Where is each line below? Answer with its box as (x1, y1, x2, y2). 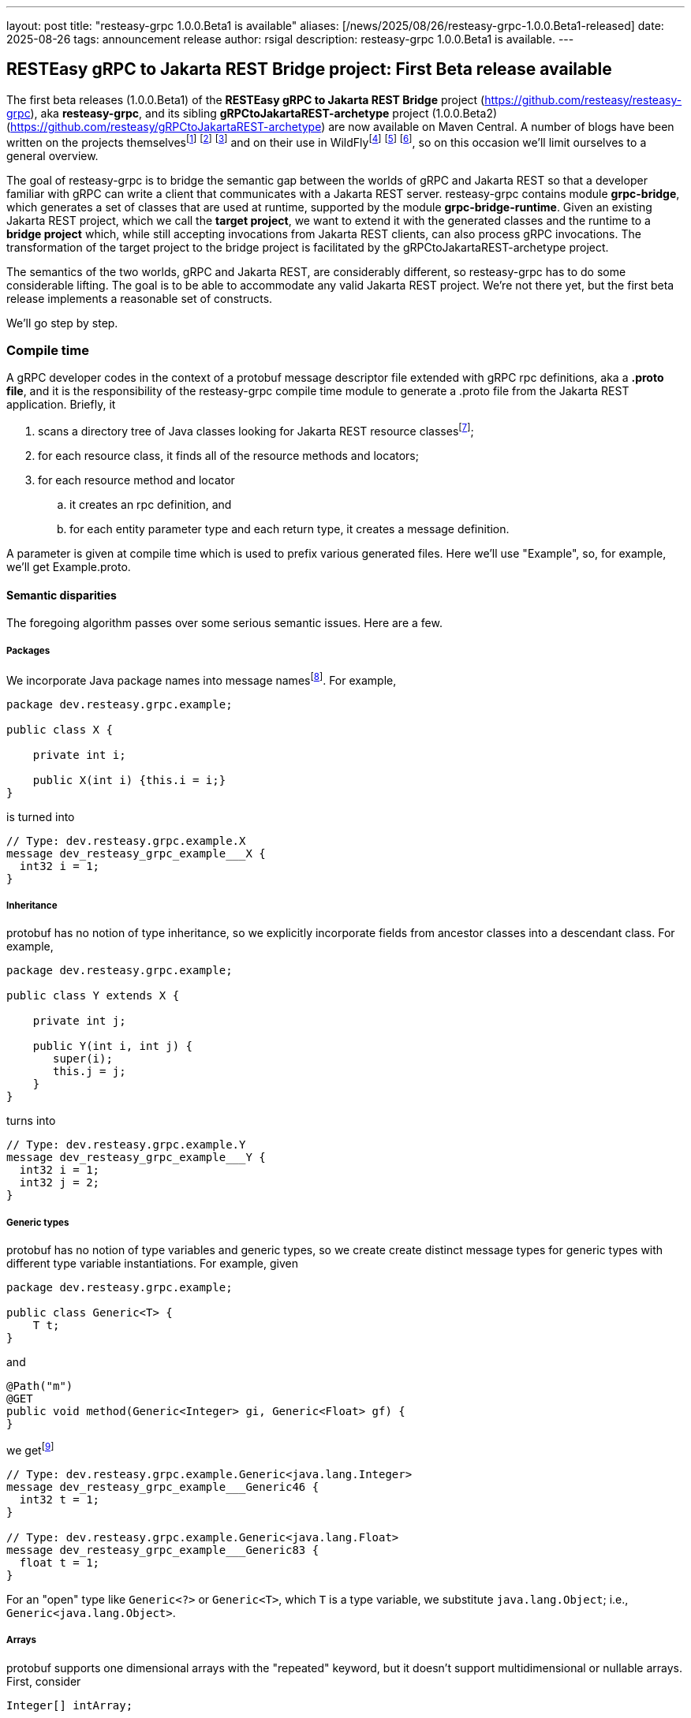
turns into (6, 1114, 56, 1128)
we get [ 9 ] (6, 1441, 54, 1457)
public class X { (6, 723, 113, 736)
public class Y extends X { (6, 989, 180, 1003)
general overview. (6, 148, 99, 162)
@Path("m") (6, 1380, 73, 1393)
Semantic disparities (6, 588, 117, 602)
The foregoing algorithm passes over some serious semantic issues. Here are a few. (6, 616, 443, 630)
